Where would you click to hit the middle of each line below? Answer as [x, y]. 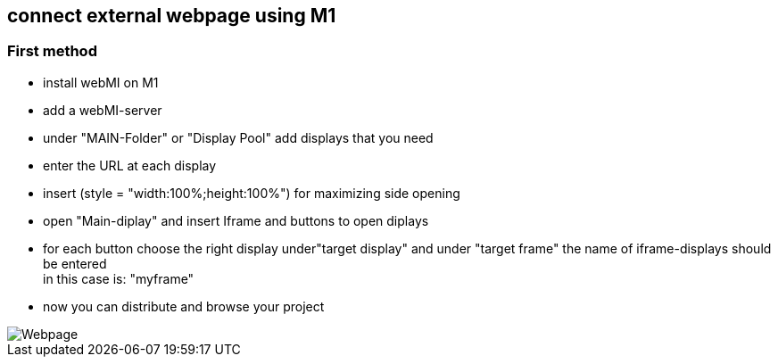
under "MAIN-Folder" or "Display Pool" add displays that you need [238, 137]
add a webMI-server [103, 110]
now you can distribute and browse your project [184, 306]
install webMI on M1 [101, 82]
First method [52, 51]
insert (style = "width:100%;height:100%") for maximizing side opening [252, 193]
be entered [75, 263]
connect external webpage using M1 [172, 16]
